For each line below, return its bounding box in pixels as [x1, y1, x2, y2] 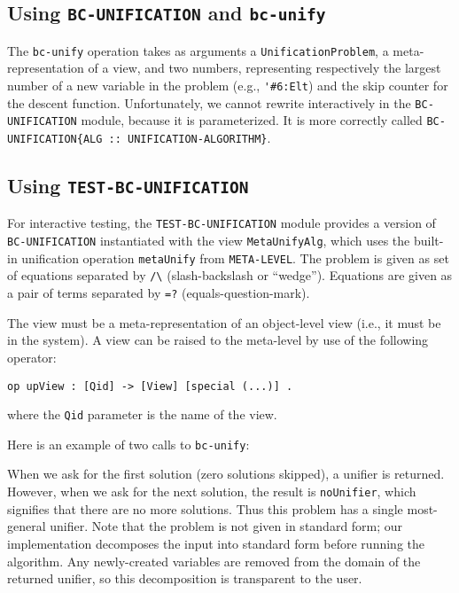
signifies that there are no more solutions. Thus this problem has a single [7, 499, 403, 518]
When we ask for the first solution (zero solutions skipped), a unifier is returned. [7, 464, 445, 483]
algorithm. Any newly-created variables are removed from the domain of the [7, 551, 421, 570]
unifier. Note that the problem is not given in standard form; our [50, 517, 403, 535]
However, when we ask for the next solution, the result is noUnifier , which [7, 482, 416, 501]
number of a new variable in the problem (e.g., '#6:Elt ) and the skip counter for [7, 76, 448, 95]
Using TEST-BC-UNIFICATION [7, 172, 249, 199]
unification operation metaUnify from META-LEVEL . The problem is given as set [21, 248, 449, 267]
